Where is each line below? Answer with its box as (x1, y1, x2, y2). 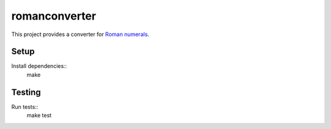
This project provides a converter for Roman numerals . (11, 31, 150, 38)
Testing (11, 87, 41, 97)
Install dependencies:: (11, 62, 67, 70)
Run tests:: (11, 103, 39, 110)
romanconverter (11, 9, 96, 23)
